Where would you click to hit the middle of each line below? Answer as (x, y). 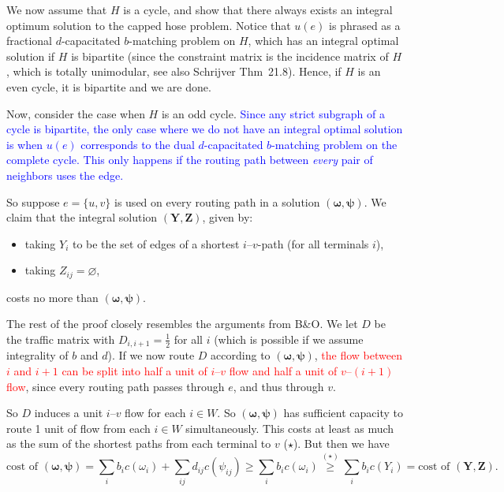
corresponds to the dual (138, 144)
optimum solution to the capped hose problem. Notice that (149, 25)
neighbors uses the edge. (65, 175)
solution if (31, 56)
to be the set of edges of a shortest (156, 243)
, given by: (228, 217)
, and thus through (278, 386)
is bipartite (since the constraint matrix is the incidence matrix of (230, 56)
